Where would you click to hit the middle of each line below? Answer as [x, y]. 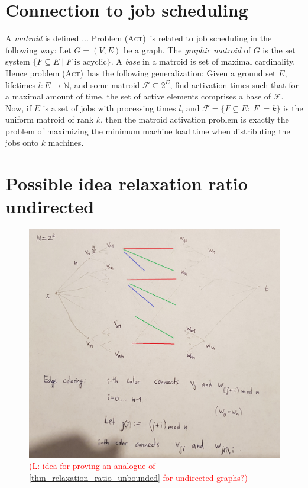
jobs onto [22, 142]
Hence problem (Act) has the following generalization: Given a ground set [141, 73]
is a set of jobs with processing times [109, 107]
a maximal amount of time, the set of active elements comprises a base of [138, 96]
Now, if [18, 107]
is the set [279, 49]
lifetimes [21, 84]
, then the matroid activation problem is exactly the [195, 119]
